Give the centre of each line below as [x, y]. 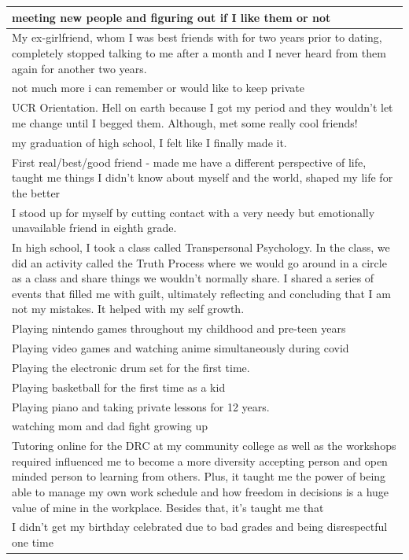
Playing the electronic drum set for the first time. [131, 367]
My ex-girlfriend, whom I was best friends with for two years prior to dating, [197, 37]
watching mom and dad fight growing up [110, 426]
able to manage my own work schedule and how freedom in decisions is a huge [201, 492]
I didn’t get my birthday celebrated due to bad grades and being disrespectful [200, 527]
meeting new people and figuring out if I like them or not [171, 17]
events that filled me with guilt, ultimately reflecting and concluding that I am [201, 293]
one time [33, 542]
